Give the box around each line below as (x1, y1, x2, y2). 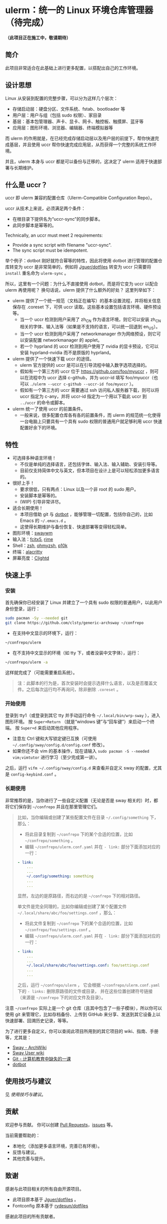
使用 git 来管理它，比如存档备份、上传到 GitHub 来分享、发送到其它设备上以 (5, 1011, 161, 1017)
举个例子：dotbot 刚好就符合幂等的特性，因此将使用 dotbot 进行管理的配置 (5, 258, 158, 264)
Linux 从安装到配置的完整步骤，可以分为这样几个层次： (5, 95, 118, 101)
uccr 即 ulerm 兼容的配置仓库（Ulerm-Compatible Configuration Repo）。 (5, 195, 155, 201)
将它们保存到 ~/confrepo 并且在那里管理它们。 (5, 804, 100, 810)
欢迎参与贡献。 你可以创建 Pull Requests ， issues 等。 (5, 1121, 116, 1127)
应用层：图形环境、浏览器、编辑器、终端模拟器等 (12, 125, 113, 131)
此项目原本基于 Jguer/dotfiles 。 (12, 1196, 79, 1202)
